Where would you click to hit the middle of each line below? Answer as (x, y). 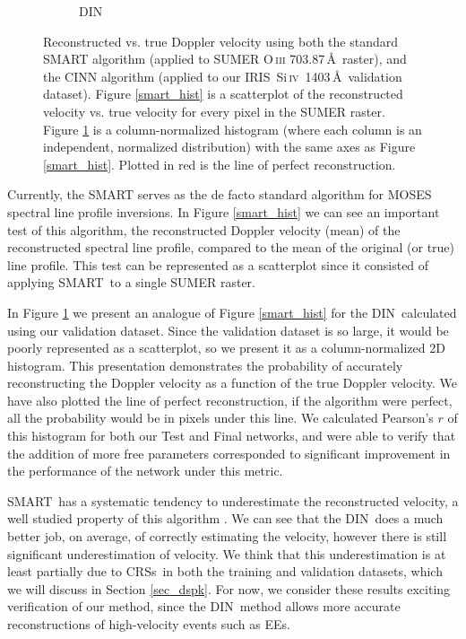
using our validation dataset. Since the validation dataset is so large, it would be (228, 330)
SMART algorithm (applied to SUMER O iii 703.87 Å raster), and (225, 59)
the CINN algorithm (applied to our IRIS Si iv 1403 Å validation (223, 76)
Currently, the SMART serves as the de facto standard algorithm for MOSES (220, 194)
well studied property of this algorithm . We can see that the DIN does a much (225, 518)
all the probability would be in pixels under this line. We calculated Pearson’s (220, 418)
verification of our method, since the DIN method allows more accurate (204, 606)
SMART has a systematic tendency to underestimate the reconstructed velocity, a (233, 500)
